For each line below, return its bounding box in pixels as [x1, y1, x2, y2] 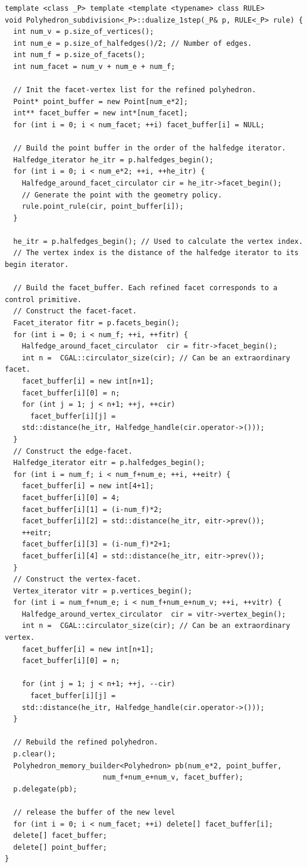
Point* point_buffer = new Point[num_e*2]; [13, 97, 188, 106]
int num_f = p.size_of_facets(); [13, 51, 146, 59]
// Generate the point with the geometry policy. [21, 190, 223, 199]
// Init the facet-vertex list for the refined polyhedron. [13, 86, 256, 95]
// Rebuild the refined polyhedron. [13, 738, 158, 747]
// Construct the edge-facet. [13, 447, 133, 456]
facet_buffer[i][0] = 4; [21, 493, 120, 502]
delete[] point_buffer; [13, 843, 107, 852]
